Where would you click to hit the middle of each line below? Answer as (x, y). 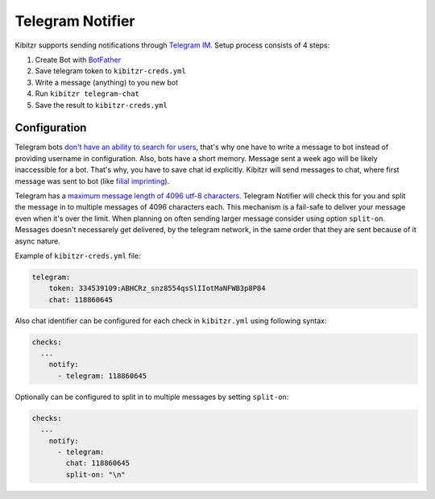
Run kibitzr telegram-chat (87, 94)
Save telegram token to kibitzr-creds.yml (111, 71)
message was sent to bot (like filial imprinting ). (92, 181)
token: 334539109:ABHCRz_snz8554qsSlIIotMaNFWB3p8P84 (157, 289)
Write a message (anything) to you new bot (107, 82)
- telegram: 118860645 (102, 376)
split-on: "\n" (96, 474)
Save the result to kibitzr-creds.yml (101, 105)
